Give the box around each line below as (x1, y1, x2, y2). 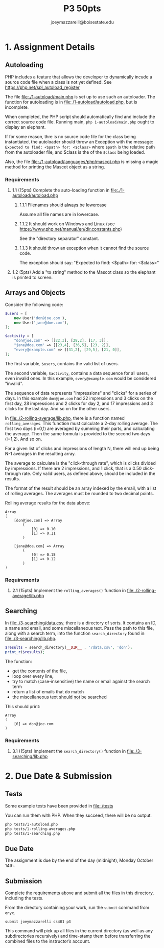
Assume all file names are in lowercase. (19, 212, 99, 217)
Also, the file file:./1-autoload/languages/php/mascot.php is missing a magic (5, 159, 159, 165)
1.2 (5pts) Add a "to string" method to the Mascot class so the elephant (12, 269, 156, 275)
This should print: (5, 703, 41, 709)
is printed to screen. (12, 275, 53, 281)
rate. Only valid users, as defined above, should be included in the (22, 471, 156, 476)
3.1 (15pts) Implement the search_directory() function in (12, 748, 126, 754)
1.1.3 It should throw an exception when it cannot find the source (19, 245, 149, 251)
